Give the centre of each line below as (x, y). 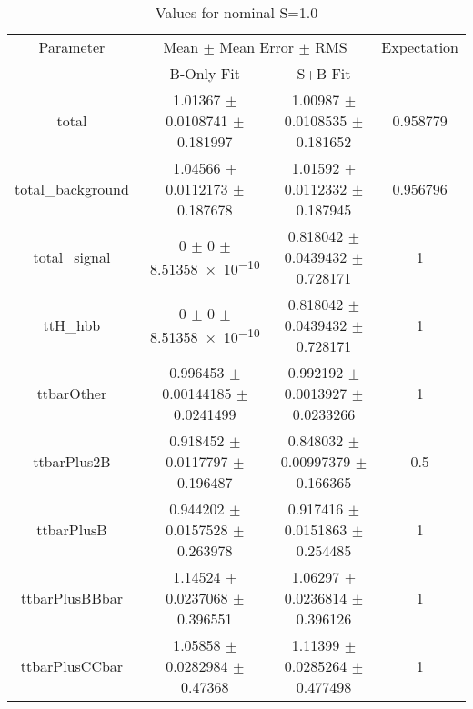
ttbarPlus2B (72, 461)
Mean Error (257, 47)
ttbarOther (72, 393)
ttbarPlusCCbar (72, 666)
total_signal (72, 257)
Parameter (72, 47)
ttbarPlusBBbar (71, 598)
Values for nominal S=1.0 (236, 12)
